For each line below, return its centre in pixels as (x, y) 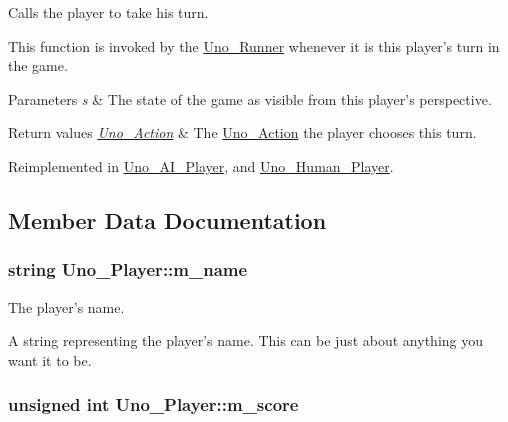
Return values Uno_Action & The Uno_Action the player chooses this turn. (242, 132)
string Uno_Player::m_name (128, 269)
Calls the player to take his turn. (108, 12)
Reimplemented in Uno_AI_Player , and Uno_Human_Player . (201, 165)
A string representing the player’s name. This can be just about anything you (246, 340)
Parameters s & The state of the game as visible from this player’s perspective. (250, 98)
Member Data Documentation (167, 219)
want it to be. (50, 359)
